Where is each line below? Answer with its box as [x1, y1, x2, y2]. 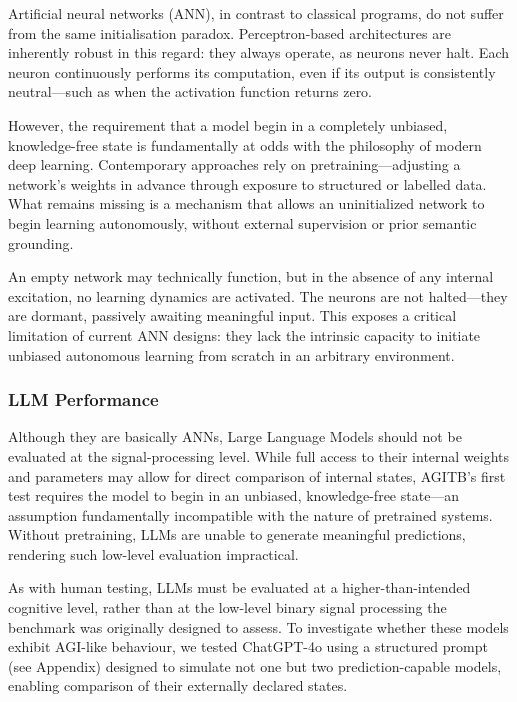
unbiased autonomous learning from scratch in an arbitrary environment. [8, 344, 455, 365]
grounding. [8, 232, 74, 253]
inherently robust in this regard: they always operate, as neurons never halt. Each [8, 42, 509, 63]
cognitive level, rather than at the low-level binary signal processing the [8, 597, 447, 618]
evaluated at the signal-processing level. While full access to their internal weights [8, 445, 510, 466]
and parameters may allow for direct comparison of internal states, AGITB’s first [8, 465, 506, 486]
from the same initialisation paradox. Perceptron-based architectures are [8, 22, 451, 43]
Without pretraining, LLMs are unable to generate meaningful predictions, [8, 524, 466, 545]
